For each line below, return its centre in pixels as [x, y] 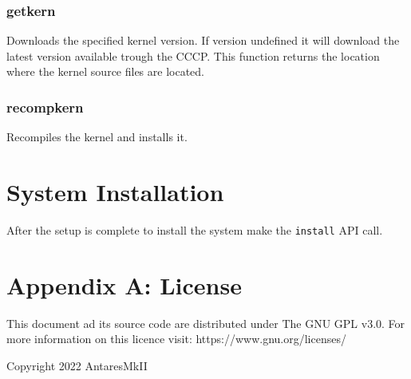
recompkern [45, 107]
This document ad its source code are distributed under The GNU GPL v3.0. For [206, 323]
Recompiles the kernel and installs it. [97, 137]
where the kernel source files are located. [105, 71]
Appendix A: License [124, 284]
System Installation [115, 191]
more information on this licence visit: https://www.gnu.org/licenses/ [176, 339]
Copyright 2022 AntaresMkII [77, 365]
